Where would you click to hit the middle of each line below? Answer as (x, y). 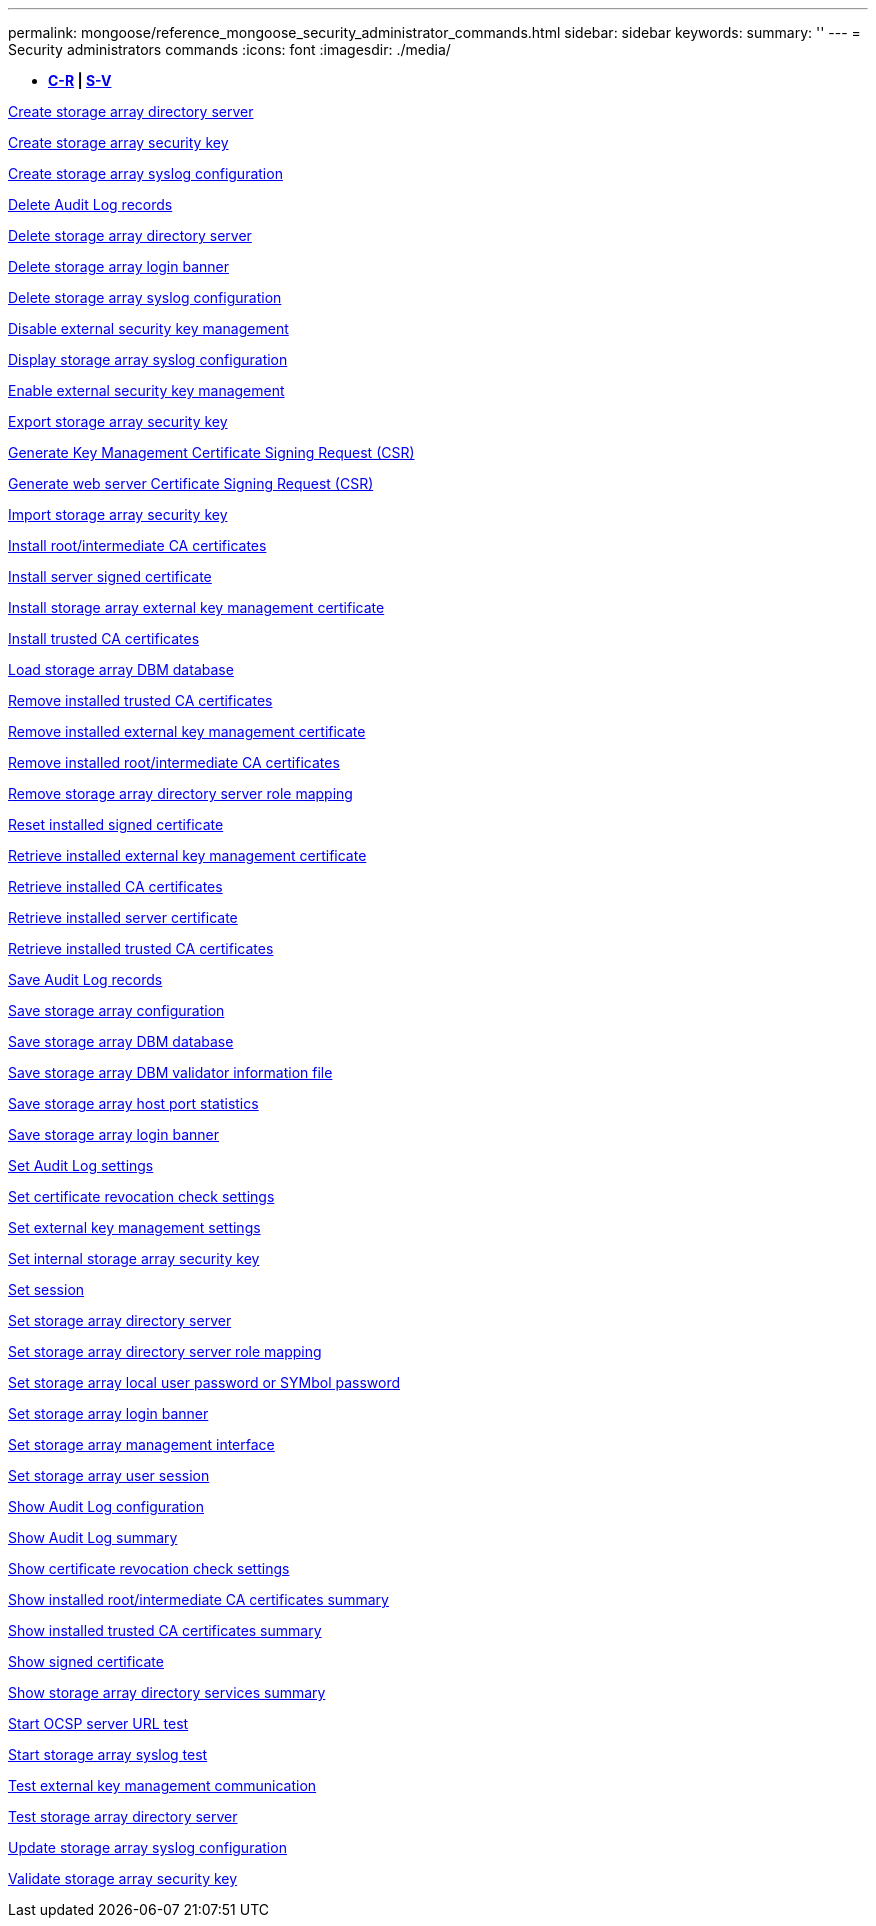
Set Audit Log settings (81, 1165)
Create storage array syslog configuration (145, 173)
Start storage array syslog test (108, 1754)
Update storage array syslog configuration (147, 1847)
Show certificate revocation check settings (149, 1568)
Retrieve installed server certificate (123, 917)
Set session (46, 1289)
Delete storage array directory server (130, 235)
